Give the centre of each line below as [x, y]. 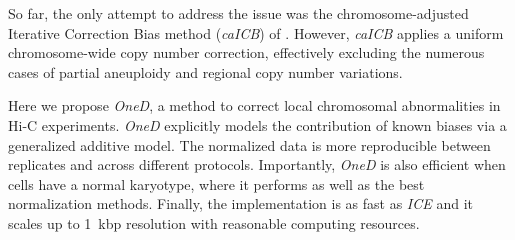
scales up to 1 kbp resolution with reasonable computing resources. [214, 222]
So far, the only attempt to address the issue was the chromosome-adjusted [238, 13]
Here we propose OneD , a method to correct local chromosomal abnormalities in [254, 105]
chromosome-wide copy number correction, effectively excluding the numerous [246, 52]
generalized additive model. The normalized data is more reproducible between [249, 144]
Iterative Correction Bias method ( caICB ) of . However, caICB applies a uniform [256, 32]
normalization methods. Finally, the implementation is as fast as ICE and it [241, 203]
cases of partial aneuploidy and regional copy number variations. [205, 71]
